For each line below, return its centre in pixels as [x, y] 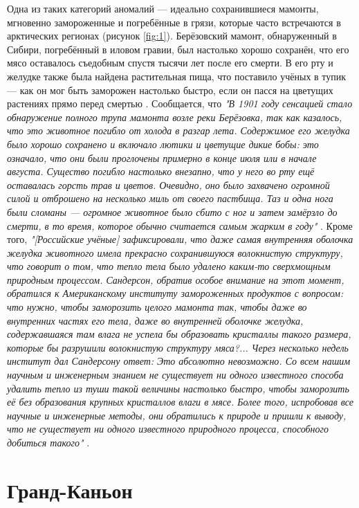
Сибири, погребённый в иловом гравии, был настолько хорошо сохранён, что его [178, 49]
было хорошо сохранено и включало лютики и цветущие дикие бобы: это [163, 144]
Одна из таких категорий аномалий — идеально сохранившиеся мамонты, [163, 8]
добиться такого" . [48, 442]
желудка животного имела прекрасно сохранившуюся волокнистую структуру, [175, 252]
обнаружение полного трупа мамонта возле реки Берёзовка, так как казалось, [175, 117]
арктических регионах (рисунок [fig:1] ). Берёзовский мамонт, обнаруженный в [172, 36]
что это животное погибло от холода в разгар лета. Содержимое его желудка [178, 130]
